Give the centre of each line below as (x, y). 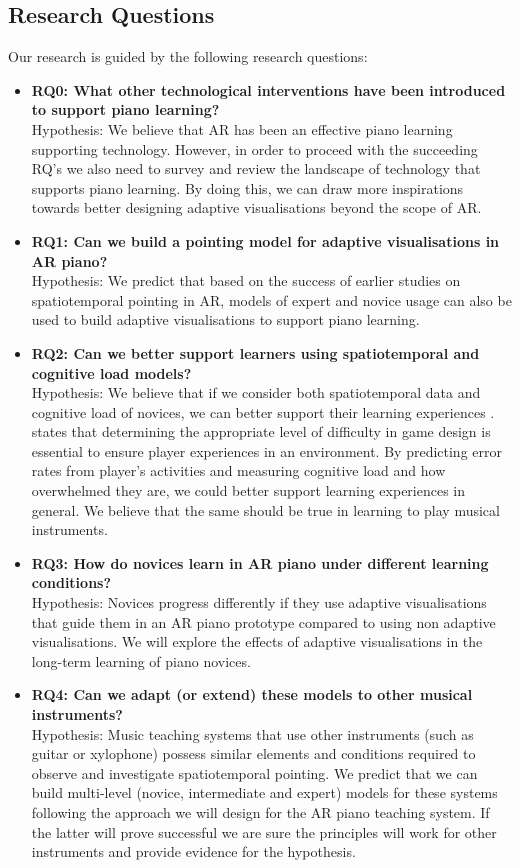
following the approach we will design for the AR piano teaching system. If (260, 811)
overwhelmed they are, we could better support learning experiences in (248, 490)
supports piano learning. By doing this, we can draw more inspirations (247, 187)
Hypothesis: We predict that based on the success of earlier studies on (246, 280)
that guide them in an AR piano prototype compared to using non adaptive (263, 621)
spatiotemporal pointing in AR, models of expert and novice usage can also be (271, 299)
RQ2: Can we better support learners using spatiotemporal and (255, 352)
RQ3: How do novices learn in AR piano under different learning (260, 562)
